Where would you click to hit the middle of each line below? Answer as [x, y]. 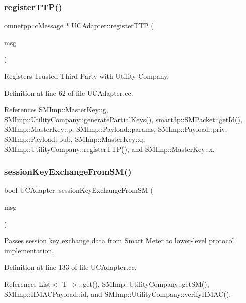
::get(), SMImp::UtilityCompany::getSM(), [144, 284]
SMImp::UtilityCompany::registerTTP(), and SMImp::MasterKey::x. [109, 149]
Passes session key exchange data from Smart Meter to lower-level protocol [119, 241]
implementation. [29, 250]
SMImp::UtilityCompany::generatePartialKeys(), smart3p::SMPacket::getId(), [123, 119]
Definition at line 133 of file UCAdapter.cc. [70, 267]
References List [27, 284]
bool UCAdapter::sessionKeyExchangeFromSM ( [79, 190]
